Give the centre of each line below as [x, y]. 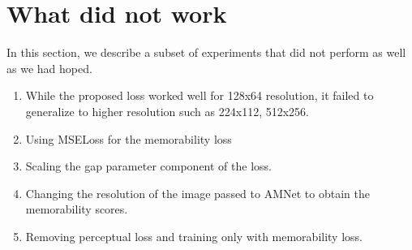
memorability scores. [77, 209]
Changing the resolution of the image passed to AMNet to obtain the [197, 193]
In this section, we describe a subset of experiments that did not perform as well [206, 52]
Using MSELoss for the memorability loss [129, 138]
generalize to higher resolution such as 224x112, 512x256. [167, 111]
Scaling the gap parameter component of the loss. [148, 166]
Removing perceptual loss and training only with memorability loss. [194, 236]
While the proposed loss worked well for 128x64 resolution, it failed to [200, 95]
